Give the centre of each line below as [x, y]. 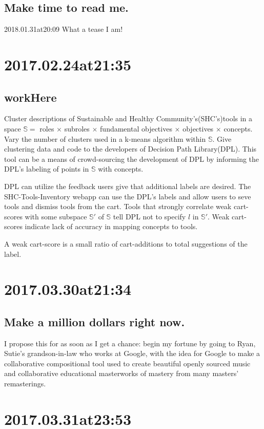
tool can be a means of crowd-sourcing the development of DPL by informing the [132, 158]
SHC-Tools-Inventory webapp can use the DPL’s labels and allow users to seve [128, 196]
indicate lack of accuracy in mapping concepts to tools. [111, 226]
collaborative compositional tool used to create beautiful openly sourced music [127, 363]
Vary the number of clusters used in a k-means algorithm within [105, 138]
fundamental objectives [136, 128]
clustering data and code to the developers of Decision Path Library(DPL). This [130, 149]
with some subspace [56, 216]
